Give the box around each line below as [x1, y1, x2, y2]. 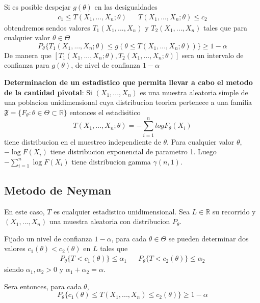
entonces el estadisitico [69, 106, 141, 117]
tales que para [203, 22, 248, 33]
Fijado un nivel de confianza [4, 233, 92, 243]
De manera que [4, 49, 51, 60]
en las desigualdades [94, 2, 158, 12]
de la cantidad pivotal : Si [4, 87, 92, 97]
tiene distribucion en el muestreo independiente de [4, 136, 161, 147]
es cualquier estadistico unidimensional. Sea [54, 206, 190, 216]
